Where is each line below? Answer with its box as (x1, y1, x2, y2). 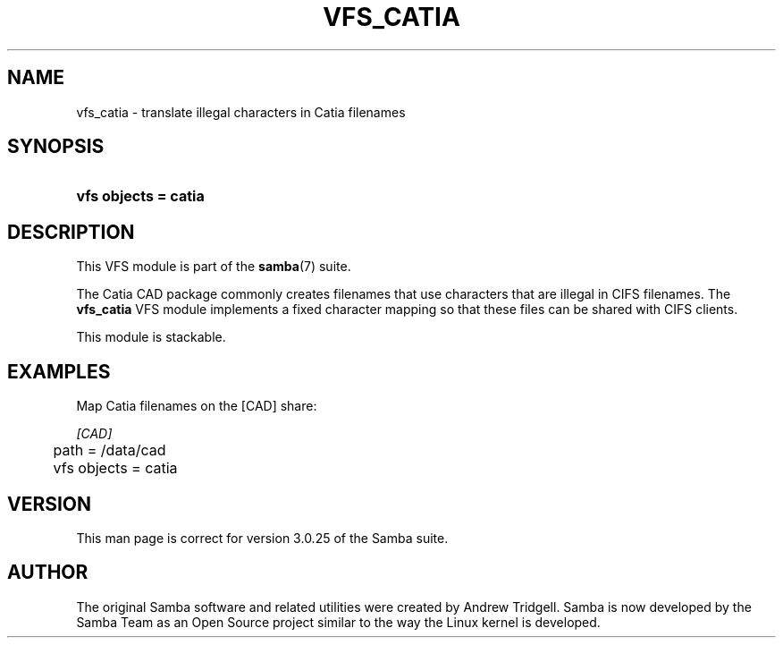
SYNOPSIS (7, 135, 105, 158)
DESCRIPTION (7, 220, 135, 243)
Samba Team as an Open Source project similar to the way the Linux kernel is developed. (76, 614, 601, 630)
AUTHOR (7, 561, 88, 584)
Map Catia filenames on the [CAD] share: (76, 398, 317, 414)
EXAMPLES (7, 360, 111, 383)
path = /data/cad (53, 441, 166, 460)
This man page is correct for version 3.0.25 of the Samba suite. (76, 530, 449, 546)
